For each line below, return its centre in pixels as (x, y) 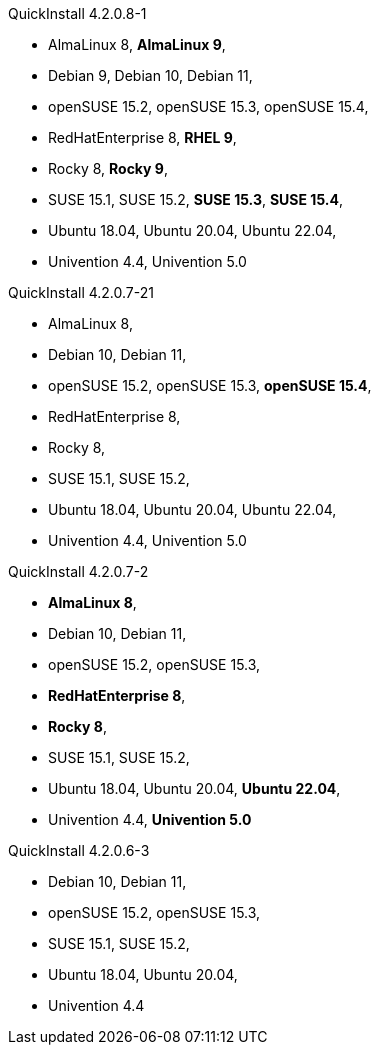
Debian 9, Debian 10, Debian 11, (150, 75)
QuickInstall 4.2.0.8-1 (77, 13)
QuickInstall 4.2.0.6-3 (79, 850)
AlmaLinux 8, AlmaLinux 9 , (137, 44)
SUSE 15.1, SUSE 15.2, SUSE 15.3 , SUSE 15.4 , (195, 199)
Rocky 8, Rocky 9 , (108, 168)
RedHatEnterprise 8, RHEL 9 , (142, 137)
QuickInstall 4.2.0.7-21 (81, 292)
